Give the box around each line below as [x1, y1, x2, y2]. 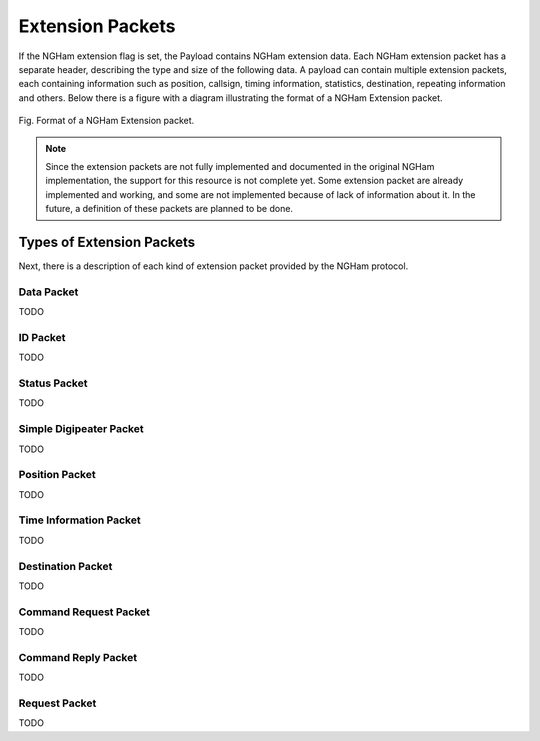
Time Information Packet [18, 513, 141, 527]
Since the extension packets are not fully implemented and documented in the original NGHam [45, 160, 435, 172]
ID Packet [18, 330, 66, 344]
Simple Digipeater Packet [18, 422, 144, 436]
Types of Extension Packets [18, 233, 196, 250]
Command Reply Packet [18, 650, 138, 664]
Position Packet [18, 468, 96, 482]
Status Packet [18, 376, 88, 390]
